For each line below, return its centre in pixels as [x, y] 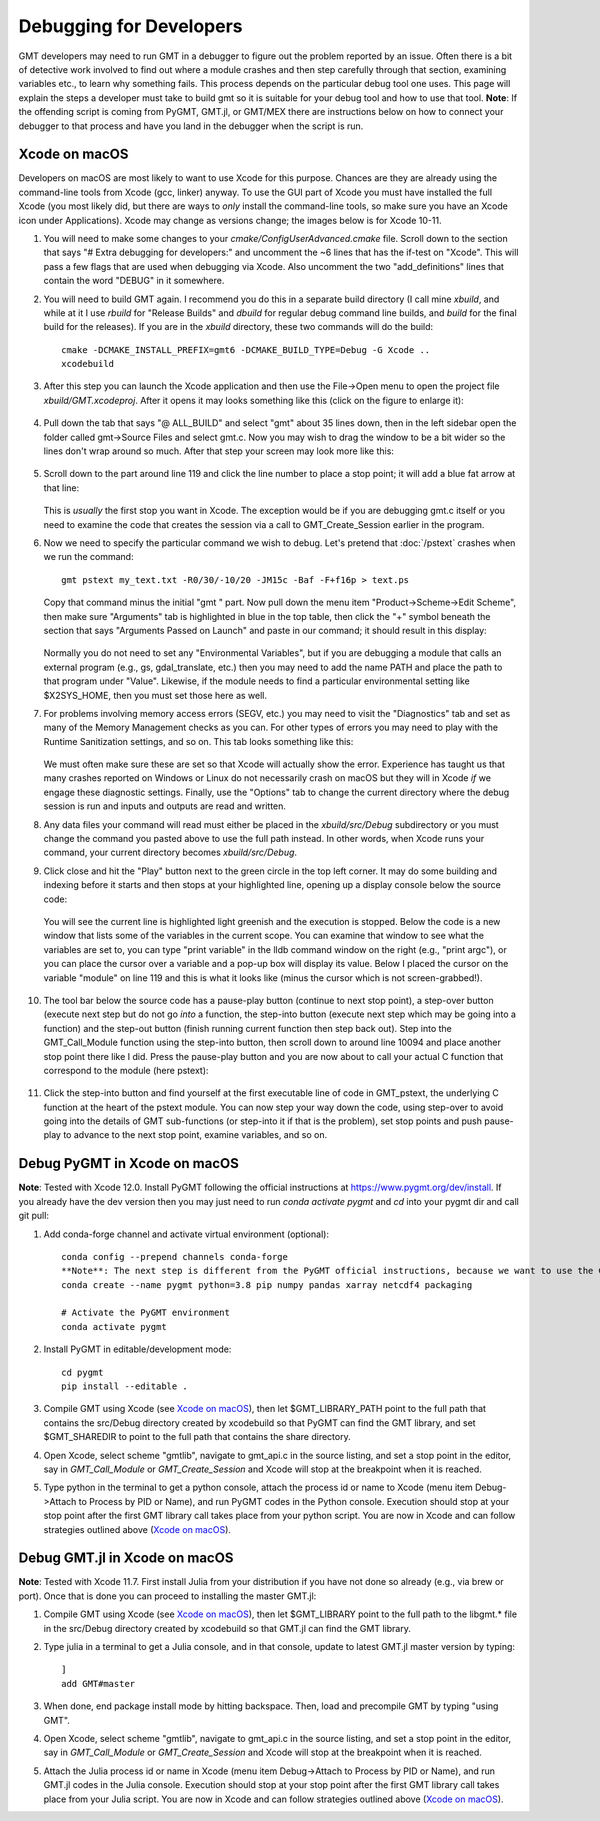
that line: [61, 487]
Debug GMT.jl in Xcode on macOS [126, 1558]
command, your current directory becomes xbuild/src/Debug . [170, 852]
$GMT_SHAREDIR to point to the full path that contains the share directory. [197, 1437]
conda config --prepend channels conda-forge [175, 1256]
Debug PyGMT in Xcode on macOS [128, 1163]
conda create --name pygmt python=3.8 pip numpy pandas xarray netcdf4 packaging [267, 1284]
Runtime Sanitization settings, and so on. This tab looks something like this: [198, 741]
